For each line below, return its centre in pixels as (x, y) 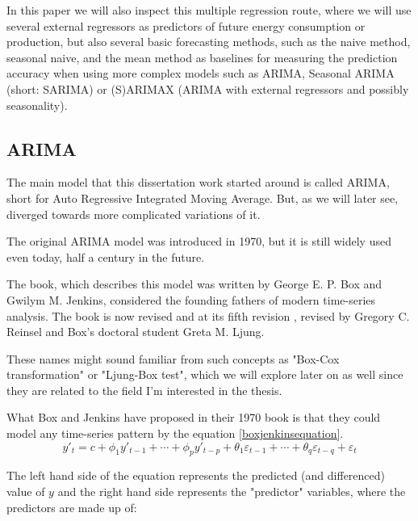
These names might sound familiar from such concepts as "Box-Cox (173, 358)
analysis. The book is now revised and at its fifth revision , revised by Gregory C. (208, 315)
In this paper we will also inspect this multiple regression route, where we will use (209, 10)
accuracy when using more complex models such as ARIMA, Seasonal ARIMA (201, 73)
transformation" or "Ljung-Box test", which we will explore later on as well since (205, 374)
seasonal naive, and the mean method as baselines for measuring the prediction (202, 57)
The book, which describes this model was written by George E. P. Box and (194, 284)
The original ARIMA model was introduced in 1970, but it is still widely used (199, 241)
